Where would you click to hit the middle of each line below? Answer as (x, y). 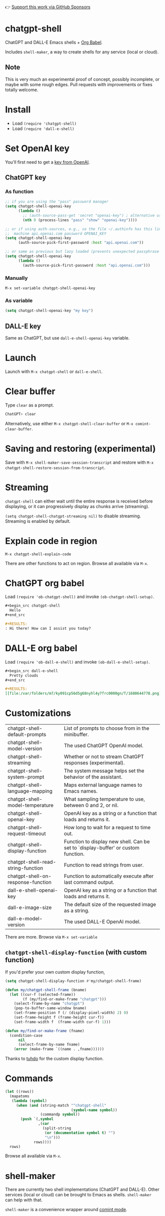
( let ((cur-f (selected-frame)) (43, 994)
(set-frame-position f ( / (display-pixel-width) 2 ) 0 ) (71, 1013)
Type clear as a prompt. (29, 405)
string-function (25, 868)
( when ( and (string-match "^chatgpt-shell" (61, 1105)
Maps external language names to (103, 785)
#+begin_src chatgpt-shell (33, 606)
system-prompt (26, 777)
